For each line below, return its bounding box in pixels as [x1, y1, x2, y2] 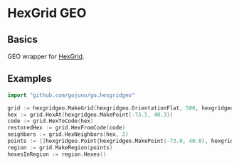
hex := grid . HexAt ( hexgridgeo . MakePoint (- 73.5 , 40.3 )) [7, 111, 174, 118]
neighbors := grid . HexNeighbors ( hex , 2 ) [7, 131, 129, 138]
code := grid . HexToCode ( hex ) [7, 117, 94, 125]
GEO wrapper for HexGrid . [7, 52, 85, 60]
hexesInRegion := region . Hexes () [7, 151, 107, 158]
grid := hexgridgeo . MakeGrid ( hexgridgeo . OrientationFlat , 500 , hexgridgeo [7, 105, 234, 112]
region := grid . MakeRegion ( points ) [7, 144, 113, 151]
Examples [7, 73, 52, 85]
